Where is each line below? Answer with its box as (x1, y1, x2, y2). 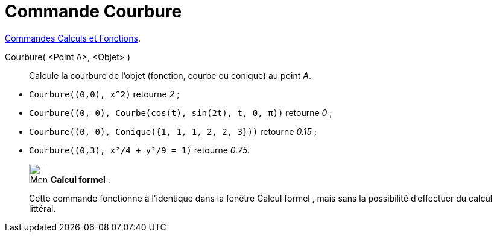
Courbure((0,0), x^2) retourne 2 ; (29, 88, 180, 99)
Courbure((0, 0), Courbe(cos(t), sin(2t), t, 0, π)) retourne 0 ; (29, 107, 332, 118)
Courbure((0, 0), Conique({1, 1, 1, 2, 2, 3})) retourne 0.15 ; (29, 126, 317, 137)
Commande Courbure (5, 1, 182, 22)
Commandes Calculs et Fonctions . (5, 32, 141, 43)
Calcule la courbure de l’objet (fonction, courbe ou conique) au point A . (29, 70, 311, 81)
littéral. (29, 203, 56, 214)
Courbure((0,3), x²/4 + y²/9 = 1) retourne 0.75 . (29, 144, 250, 155)
